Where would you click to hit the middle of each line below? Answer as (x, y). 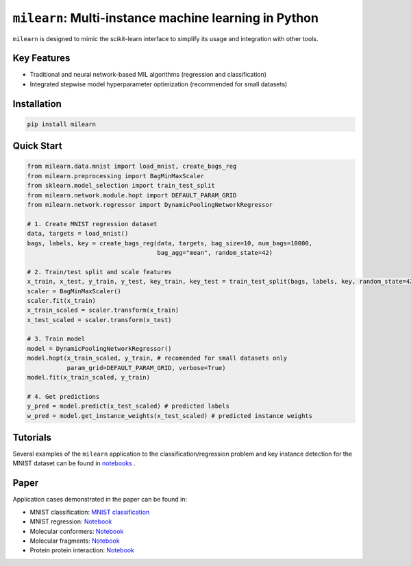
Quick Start (37, 146)
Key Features (41, 58)
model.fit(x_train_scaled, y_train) (89, 378)
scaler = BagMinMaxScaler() (74, 291)
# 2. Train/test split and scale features (99, 272)
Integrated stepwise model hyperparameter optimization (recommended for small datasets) (159, 84)
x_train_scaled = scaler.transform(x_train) (103, 310)
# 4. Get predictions (63, 396)
